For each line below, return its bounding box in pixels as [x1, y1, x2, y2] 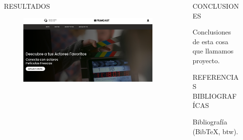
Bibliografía [192, 116, 227, 126]
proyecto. [192, 55, 220, 65]
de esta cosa [192, 36, 228, 46]
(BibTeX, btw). [192, 126, 239, 136]
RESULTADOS [4, 1, 50, 11]
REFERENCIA [192, 71, 239, 82]
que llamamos [192, 46, 234, 56]
